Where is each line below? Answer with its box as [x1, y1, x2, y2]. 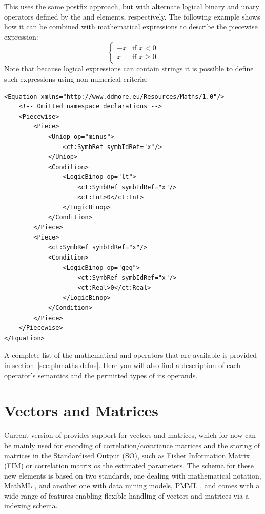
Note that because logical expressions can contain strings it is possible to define [4, 63, 254, 74]
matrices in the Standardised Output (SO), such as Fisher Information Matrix [4, 450, 250, 461]
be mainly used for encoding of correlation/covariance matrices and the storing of [4, 439, 260, 450]
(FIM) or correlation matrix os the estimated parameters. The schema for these [4, 460, 254, 471]
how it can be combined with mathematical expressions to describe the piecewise [4, 21, 258, 32]
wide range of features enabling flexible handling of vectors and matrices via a [4, 490, 249, 501]
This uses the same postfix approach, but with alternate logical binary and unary [4, 1, 259, 11]
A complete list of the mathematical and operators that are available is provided [4, 350, 257, 360]
